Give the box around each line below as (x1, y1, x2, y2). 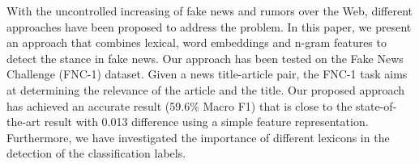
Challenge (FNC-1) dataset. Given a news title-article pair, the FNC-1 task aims (6, 65, 408, 82)
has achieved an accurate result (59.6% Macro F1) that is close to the (6, 97, 353, 114)
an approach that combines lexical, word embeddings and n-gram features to (6, 34, 387, 51)
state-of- (356, 97, 397, 114)
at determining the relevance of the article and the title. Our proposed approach (6, 81, 405, 98)
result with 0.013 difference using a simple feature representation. (44, 113, 369, 130)
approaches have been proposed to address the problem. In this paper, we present (6, 18, 412, 35)
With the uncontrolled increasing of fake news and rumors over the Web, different (6, 2, 413, 19)
